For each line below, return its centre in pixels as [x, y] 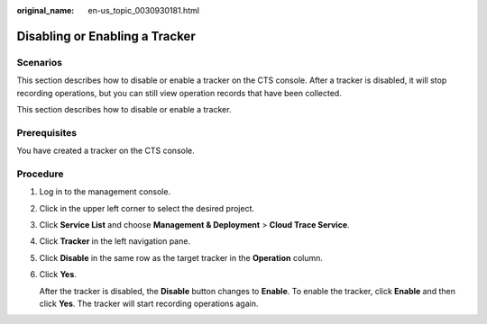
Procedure [40, 174]
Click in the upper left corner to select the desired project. [147, 208]
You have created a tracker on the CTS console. [106, 151]
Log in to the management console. [105, 192]
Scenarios [40, 62]
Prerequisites [46, 132]
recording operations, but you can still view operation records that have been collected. [179, 93]
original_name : [46, 10]
